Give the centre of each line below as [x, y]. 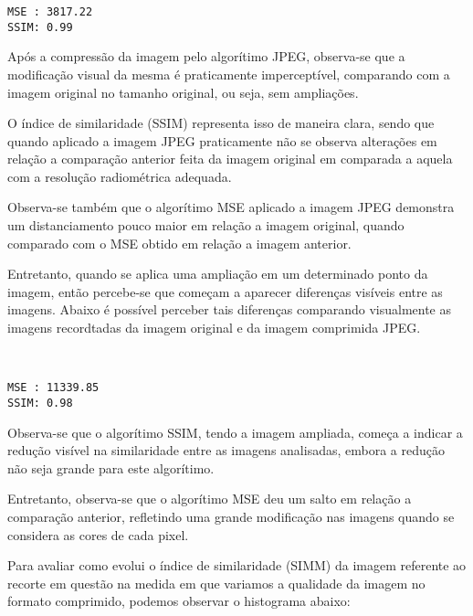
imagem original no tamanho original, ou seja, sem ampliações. [183, 92]
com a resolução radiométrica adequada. [120, 176]
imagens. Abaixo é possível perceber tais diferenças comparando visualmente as [229, 309]
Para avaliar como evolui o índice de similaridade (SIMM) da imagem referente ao [237, 565]
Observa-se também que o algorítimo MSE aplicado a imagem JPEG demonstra [231, 207]
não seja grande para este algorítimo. [111, 467]
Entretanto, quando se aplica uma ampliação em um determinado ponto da [218, 274]
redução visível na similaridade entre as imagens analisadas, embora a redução [226, 450]
